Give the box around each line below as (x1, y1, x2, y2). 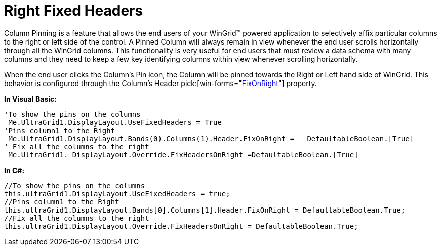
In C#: (4, 165, 25, 175)
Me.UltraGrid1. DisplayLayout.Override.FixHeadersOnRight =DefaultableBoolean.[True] (8, 150, 358, 159)
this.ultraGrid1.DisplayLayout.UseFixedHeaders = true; (4, 189, 230, 198)
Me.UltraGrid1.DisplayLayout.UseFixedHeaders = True (8, 118, 222, 127)
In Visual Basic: (4, 94, 57, 103)
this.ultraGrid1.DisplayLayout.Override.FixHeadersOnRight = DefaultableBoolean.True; (4, 222, 358, 230)
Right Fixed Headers (4, 2, 143, 19)
